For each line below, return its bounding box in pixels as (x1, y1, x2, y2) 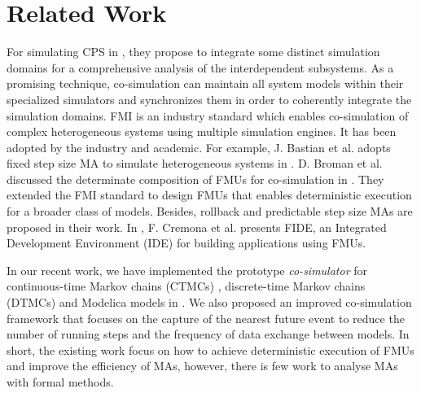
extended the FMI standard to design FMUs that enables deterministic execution (7, 186, 412, 203)
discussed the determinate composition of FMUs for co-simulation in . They (7, 170, 384, 187)
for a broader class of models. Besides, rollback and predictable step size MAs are (7, 203, 413, 220)
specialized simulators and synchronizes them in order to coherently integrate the (7, 90, 412, 107)
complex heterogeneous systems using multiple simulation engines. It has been (7, 123, 397, 140)
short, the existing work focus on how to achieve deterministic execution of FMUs (7, 341, 414, 358)
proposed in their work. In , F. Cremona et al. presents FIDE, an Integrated (7, 218, 387, 235)
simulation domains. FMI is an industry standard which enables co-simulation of (7, 107, 409, 124)
